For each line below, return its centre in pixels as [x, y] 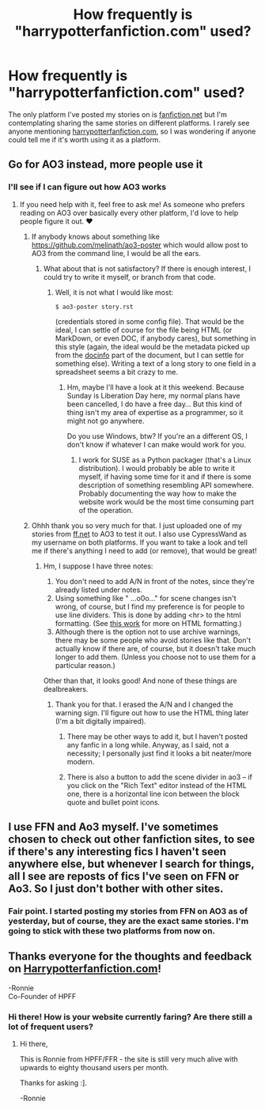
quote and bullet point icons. [114, 802]
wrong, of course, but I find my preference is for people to [150, 606]
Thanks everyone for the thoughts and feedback [130, 957]
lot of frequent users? [51, 1027]
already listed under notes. [98, 590]
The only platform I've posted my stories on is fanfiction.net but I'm [117, 114]
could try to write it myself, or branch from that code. [129, 277]
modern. [81, 761]
